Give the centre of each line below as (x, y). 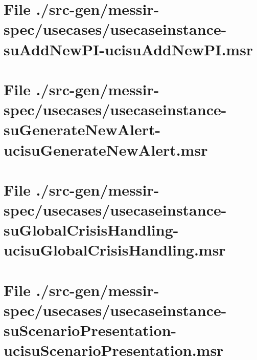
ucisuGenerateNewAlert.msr (106, 149)
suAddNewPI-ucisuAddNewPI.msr (128, 49)
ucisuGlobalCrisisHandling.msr (115, 250)
